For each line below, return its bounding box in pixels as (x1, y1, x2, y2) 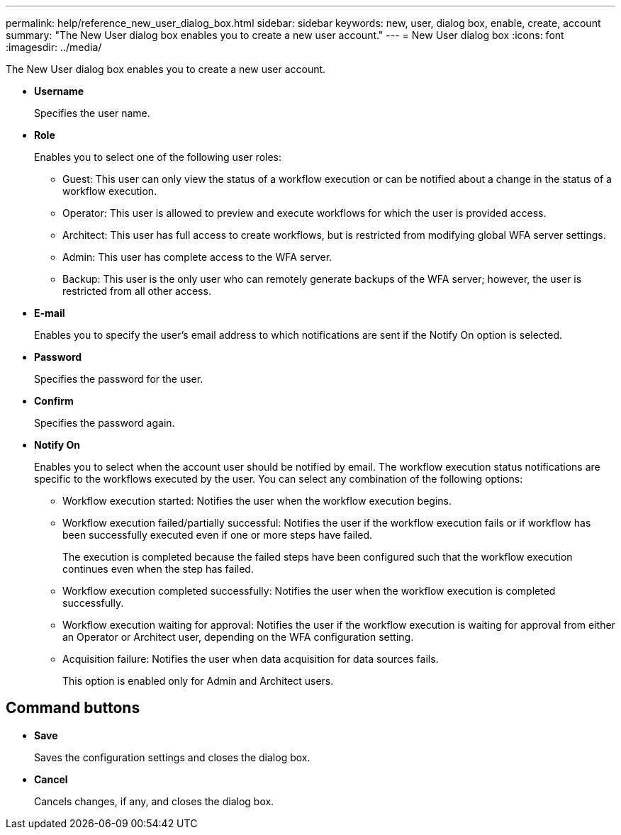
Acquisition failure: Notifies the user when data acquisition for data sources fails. (62, 653, 439, 665)
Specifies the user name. (34, 107, 150, 119)
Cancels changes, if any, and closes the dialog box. (34, 795, 274, 807)
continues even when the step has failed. (62, 563, 254, 575)
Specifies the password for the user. (34, 373, 203, 385)
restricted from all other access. (62, 285, 211, 297)
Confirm (34, 395, 74, 407)
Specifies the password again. (34, 417, 175, 429)
